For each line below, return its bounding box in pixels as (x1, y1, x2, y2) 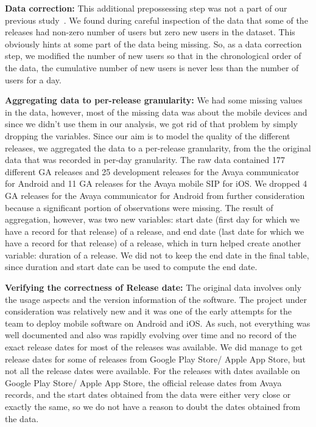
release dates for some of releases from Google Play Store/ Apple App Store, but (5, 352, 306, 365)
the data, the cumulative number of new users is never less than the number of (5, 61, 299, 74)
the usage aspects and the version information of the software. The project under (5, 293, 307, 305)
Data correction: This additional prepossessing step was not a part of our (5, 2, 287, 14)
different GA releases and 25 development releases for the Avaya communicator (5, 165, 300, 178)
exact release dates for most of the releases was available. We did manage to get (5, 341, 303, 353)
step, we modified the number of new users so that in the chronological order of (5, 49, 301, 62)
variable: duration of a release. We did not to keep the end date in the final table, (5, 248, 309, 261)
